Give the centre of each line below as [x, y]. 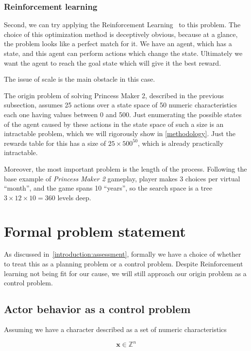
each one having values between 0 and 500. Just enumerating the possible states [123, 114]
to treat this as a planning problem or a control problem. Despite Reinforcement [124, 264]
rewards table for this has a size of [55, 143]
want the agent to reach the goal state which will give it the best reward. [113, 62]
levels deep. [74, 197]
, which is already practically [181, 143]
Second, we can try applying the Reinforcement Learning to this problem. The [122, 25]
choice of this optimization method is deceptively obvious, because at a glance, [121, 34]
